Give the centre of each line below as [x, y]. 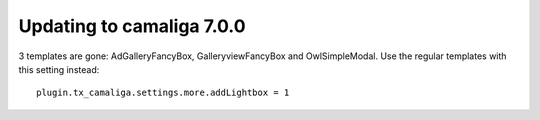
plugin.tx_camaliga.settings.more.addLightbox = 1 [163, 93]
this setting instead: [59, 69]
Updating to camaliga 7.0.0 [132, 26]
